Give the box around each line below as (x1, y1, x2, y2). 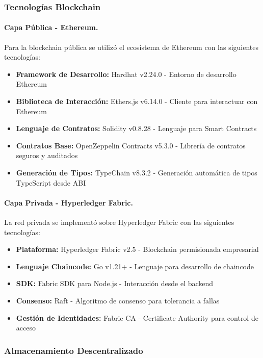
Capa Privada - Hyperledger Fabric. (4, 197, 133, 208)
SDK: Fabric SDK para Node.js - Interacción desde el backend (16, 278, 214, 289)
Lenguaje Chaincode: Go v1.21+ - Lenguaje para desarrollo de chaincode (16, 261, 254, 271)
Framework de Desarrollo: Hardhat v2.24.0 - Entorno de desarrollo (16, 68, 236, 79)
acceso (16, 322, 36, 333)
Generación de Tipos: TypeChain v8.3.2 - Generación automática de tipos (16, 167, 257, 177)
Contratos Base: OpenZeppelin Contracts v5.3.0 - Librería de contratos (16, 140, 246, 150)
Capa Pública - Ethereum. (4, 22, 98, 33)
